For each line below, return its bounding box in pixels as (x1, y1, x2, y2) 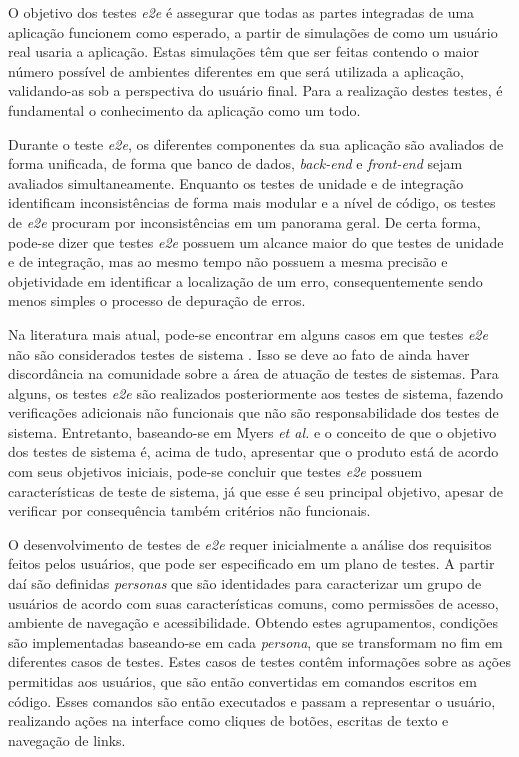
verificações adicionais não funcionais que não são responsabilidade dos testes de (8, 402, 499, 423)
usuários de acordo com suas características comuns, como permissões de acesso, (8, 592, 499, 613)
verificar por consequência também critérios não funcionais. (8, 500, 371, 521)
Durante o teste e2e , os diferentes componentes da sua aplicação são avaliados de (8, 133, 504, 154)
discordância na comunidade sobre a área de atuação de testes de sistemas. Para (8, 363, 499, 384)
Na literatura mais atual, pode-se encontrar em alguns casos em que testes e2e (8, 323, 488, 344)
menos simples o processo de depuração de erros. (8, 290, 306, 311)
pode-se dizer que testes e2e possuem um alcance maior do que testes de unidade (8, 231, 504, 252)
